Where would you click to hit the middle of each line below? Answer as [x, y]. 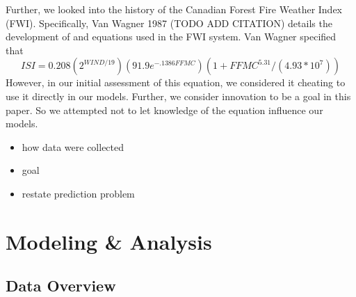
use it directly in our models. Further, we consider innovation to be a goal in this [178, 96]
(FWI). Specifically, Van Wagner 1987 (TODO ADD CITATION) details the [169, 23]
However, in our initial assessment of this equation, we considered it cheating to [176, 82]
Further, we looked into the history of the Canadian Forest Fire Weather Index [174, 9]
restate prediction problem [78, 193]
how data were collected [73, 146]
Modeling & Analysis [109, 241]
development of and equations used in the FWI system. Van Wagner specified [171, 37]
